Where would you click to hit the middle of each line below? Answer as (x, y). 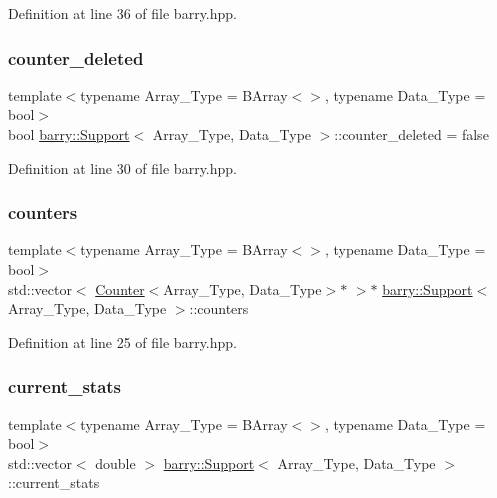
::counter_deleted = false (411, 134)
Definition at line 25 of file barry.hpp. (122, 341)
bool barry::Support (69, 134)
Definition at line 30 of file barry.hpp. (122, 167)
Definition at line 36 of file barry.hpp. (122, 13)
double (115, 462)
